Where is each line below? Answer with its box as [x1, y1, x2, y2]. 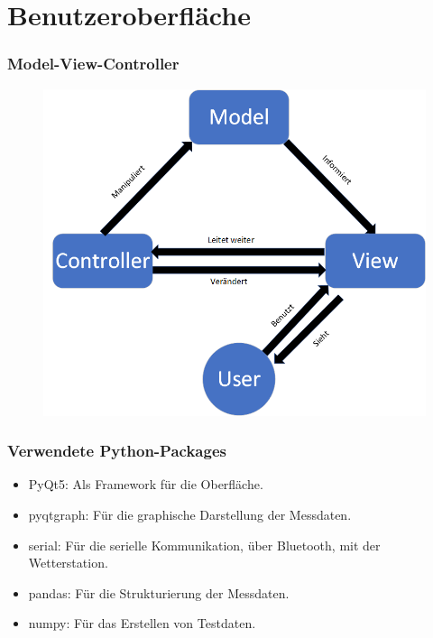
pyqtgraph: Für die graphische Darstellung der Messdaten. [28, 504, 352, 523]
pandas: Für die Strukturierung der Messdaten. [28, 583, 290, 602]
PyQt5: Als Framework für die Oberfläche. [28, 475, 263, 494]
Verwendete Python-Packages [7, 439, 226, 462]
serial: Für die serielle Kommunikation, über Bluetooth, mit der [28, 535, 381, 554]
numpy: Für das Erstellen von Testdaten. [28, 614, 256, 633]
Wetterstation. [28, 553, 108, 572]
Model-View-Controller [7, 52, 180, 75]
